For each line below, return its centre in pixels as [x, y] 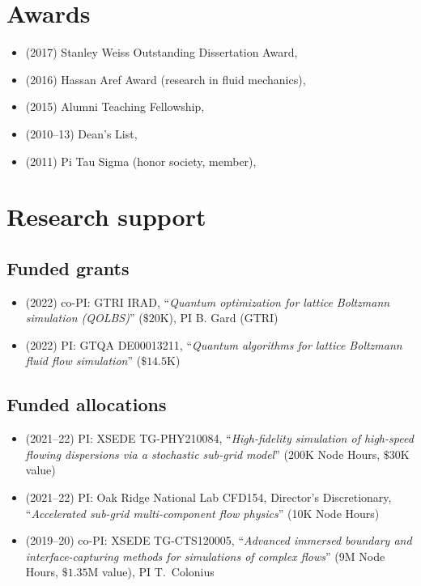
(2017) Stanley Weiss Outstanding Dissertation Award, [162, 52]
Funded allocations [87, 404]
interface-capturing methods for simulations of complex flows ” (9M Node [205, 556]
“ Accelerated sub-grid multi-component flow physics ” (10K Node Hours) [202, 513]
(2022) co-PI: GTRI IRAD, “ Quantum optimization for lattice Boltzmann [208, 301]
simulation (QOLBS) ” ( [84, 318]
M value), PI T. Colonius [151, 572]
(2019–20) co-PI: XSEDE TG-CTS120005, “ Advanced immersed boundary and [219, 540]
